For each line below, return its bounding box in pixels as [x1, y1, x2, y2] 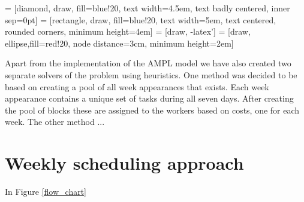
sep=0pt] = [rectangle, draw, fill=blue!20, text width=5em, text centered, [5, 13, 276, 26]
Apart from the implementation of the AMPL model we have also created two [5, 57, 291, 69]
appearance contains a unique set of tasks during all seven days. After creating [5, 92, 294, 105]
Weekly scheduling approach [5, 151, 244, 175]
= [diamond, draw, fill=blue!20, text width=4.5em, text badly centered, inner [5, 2, 290, 14]
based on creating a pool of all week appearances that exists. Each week [5, 80, 269, 93]
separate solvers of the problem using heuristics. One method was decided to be [5, 68, 297, 81]
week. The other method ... [5, 115, 105, 128]
